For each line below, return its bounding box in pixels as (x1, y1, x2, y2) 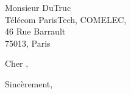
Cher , (5, 57, 29, 70)
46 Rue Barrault (5, 25, 66, 38)
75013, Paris (5, 36, 51, 49)
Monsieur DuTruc (5, 1, 71, 13)
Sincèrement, (5, 77, 53, 90)
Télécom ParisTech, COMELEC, (5, 13, 127, 25)
